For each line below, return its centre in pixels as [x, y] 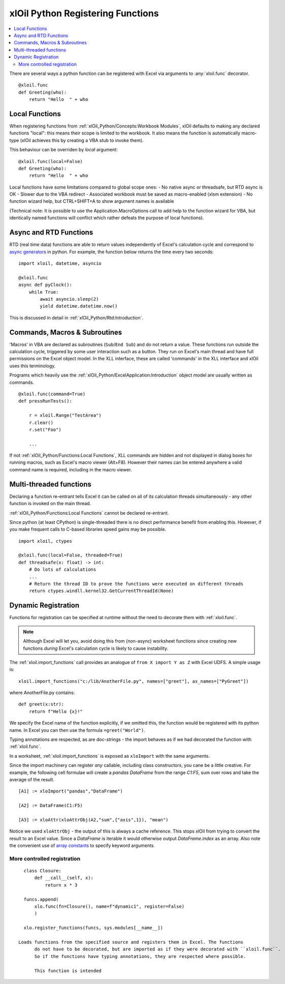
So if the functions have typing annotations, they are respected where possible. [140, 956]
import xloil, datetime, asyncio [60, 263]
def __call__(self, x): [64, 878]
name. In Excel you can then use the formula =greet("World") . [77, 730]
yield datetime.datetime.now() [79, 306]
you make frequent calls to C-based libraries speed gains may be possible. [88, 529]
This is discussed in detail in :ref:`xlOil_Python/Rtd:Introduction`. [76, 317]
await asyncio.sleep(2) [69, 299]
